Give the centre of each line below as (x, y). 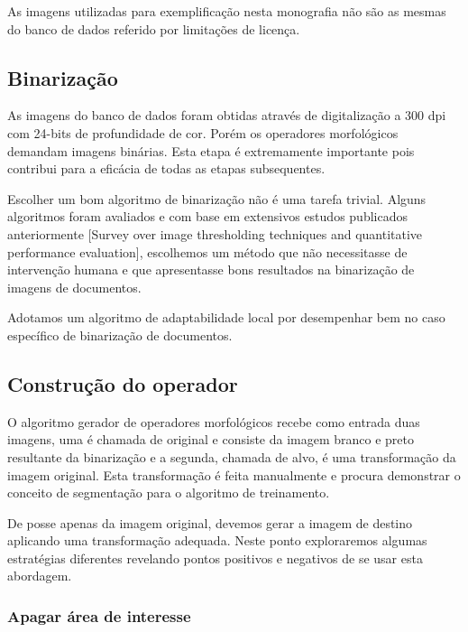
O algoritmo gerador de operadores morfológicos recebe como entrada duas (214, 421)
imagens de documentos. (74, 287)
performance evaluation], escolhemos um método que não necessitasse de (207, 251)
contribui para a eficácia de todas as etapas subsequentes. (166, 168)
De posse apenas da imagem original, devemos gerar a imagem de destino (210, 522)
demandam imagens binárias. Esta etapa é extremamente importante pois (211, 150)
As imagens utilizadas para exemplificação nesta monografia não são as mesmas (227, 11)
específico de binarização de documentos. (120, 335)
